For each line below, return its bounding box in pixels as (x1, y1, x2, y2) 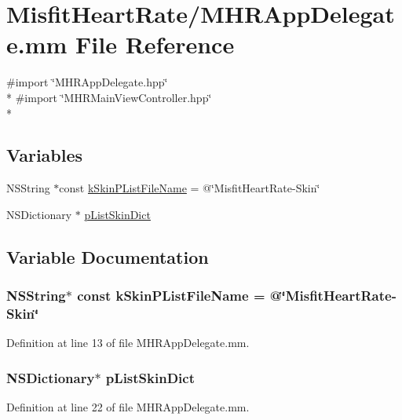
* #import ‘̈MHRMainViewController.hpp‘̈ (6, 89, 212, 105)
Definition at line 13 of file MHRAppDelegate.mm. (6, 334, 250, 351)
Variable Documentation (6, 244, 209, 268)
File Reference (75, 28, 235, 60)
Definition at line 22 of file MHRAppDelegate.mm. (6, 399, 250, 415)
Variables (6, 143, 83, 167)
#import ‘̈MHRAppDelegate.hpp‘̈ (6, 74, 168, 90)
